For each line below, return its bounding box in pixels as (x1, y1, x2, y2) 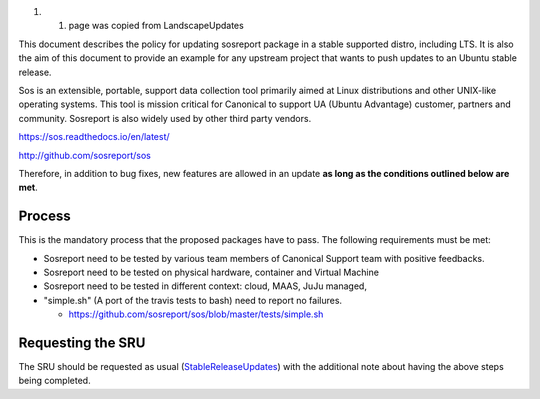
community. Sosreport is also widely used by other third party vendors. (18, 112, 312, 124)
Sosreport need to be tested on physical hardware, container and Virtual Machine (43, 266, 380, 278)
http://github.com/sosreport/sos (18, 149, 152, 161)
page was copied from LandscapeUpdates (68, 20, 244, 32)
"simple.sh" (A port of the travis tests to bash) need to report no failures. (43, 294, 343, 306)
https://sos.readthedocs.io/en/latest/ (18, 131, 170, 143)
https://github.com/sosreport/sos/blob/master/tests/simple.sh (68, 308, 324, 320)
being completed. (18, 375, 91, 387)
